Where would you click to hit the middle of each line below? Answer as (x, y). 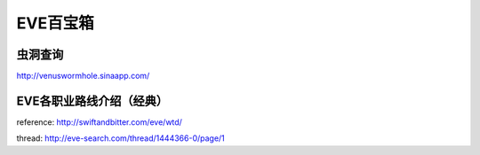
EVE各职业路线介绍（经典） (92, 101)
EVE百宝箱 (55, 23)
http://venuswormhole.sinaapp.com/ (83, 76)
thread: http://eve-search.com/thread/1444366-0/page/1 (121, 138)
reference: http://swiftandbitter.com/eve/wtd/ (99, 122)
